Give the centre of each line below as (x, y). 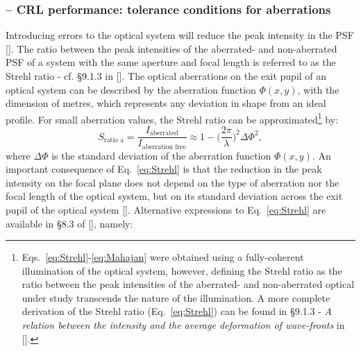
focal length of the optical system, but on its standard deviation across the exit (174, 196)
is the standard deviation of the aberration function (161, 155)
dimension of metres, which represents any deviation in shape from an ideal (166, 103)
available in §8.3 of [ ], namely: (69, 223)
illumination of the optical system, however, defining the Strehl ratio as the (182, 270)
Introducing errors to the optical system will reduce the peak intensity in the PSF (180, 35)
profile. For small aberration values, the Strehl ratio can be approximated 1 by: (172, 118)
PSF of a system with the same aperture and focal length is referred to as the (171, 62)
